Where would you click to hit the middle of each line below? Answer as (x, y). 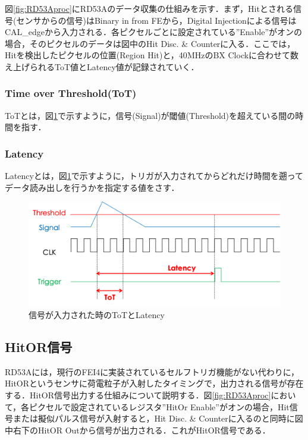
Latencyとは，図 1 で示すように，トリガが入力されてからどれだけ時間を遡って (154, 176)
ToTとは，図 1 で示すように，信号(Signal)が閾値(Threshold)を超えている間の (150, 115)
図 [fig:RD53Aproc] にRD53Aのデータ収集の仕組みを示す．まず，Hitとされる (149, 8)
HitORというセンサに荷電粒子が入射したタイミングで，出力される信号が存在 (154, 383)
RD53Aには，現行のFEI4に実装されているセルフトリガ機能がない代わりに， (152, 371)
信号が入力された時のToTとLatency (97, 314)
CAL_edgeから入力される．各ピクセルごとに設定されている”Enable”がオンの (154, 32)
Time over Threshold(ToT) (71, 93)
